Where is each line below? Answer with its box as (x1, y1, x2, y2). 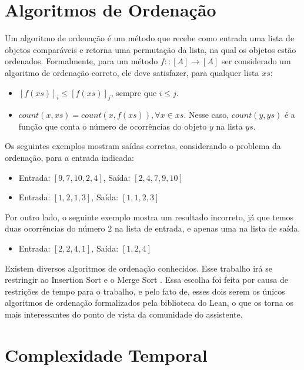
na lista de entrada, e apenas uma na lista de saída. (114, 222, 300, 234)
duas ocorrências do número (5, 222, 105, 234)
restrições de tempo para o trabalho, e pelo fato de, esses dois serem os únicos (5, 285, 285, 297)
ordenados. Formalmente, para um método (5, 55, 158, 67)
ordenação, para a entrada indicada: (5, 151, 134, 164)
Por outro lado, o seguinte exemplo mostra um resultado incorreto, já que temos (5, 210, 294, 223)
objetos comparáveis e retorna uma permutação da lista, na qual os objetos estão (5, 43, 296, 55)
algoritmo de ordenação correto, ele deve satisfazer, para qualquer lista (5, 66, 259, 78)
